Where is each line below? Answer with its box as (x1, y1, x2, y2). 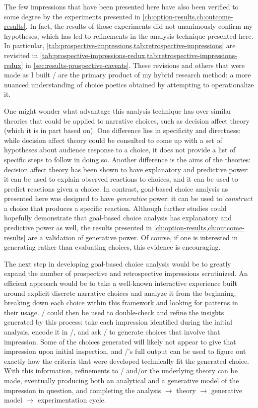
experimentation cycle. (38, 395, 106, 405)
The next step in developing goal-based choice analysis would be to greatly (4, 258, 231, 269)
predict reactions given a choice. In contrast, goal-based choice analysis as (4, 183, 228, 194)
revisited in (4, 50, 38, 60)
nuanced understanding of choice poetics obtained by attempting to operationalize (4, 79, 254, 89)
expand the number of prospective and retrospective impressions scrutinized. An (4, 268, 248, 278)
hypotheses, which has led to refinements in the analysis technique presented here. (4, 30, 254, 41)
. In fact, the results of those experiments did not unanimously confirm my (25, 21, 253, 31)
